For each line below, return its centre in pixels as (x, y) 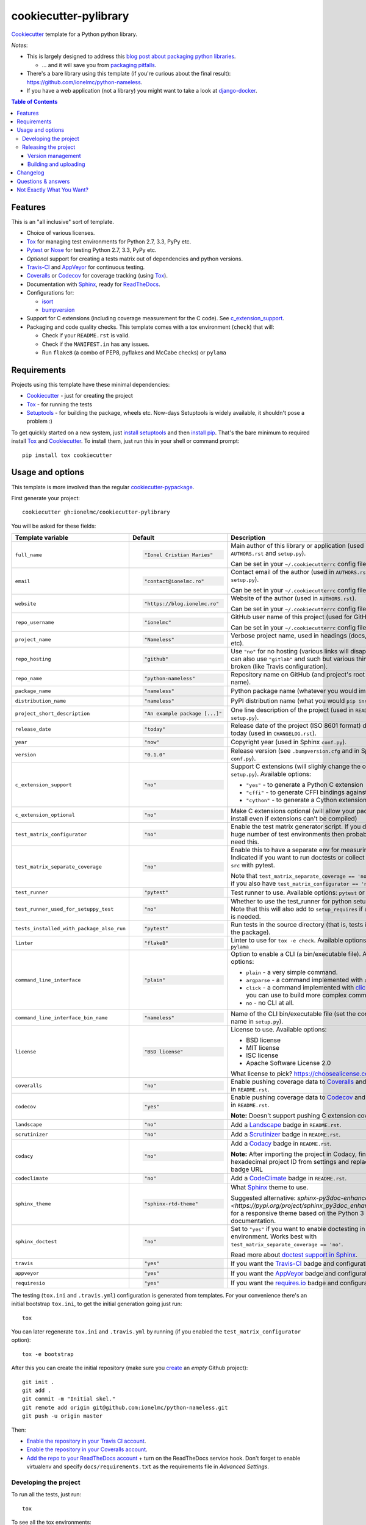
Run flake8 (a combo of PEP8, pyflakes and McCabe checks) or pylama (134, 352)
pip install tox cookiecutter (67, 455)
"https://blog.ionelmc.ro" (182, 604)
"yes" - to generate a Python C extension (305, 785)
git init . (38, 1382)
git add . (37, 1390)
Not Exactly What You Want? (52, 190)
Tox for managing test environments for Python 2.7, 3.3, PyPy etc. (109, 242)
